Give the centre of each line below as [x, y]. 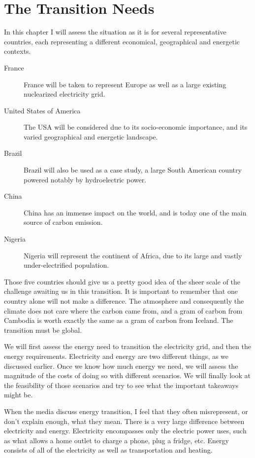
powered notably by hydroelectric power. [85, 179]
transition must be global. [43, 330]
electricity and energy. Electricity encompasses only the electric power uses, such [125, 431]
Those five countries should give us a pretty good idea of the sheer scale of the [122, 281]
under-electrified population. [66, 265]
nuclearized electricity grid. [64, 94]
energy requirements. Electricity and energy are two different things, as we [116, 356]
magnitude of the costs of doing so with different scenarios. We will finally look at [127, 375]
